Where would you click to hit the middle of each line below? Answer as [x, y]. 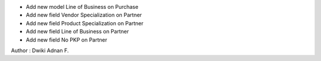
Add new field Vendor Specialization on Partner [84, 15]
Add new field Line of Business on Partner [77, 32]
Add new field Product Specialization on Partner [85, 23]
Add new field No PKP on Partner [67, 40]
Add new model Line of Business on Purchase [82, 7]
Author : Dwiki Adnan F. [40, 50]
